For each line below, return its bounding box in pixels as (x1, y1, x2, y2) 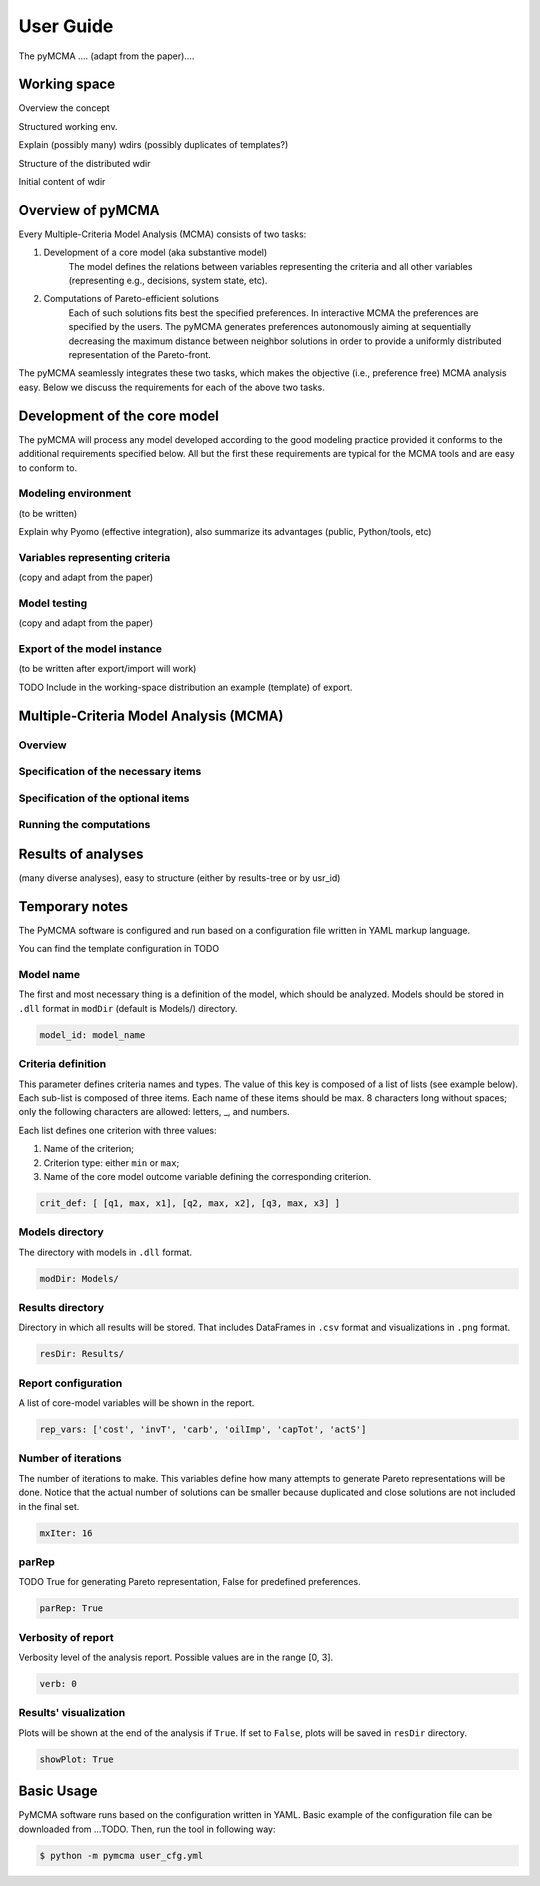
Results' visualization (18, 1706, 126, 1720)
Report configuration (18, 1376, 123, 1390)
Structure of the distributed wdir (18, 157, 151, 169)
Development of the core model (18, 407, 219, 424)
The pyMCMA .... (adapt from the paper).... (18, 50, 195, 62)
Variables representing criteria (18, 550, 171, 564)
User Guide (18, 15, 114, 37)
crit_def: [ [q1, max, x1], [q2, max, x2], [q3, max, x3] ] (39, 1197, 341, 1209)
